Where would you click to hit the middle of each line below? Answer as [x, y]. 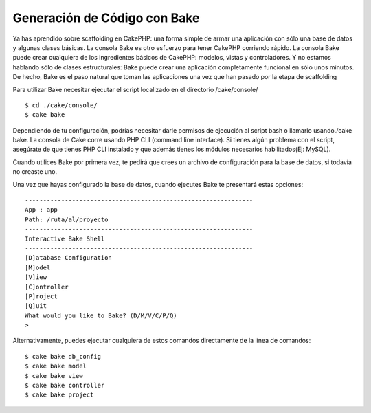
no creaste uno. [35, 172]
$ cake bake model [56, 366]
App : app [41, 210]
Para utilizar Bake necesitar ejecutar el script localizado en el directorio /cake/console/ [135, 89]
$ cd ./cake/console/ [61, 105]
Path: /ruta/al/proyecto [67, 219]
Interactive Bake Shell [65, 238]
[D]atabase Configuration [69, 258]
